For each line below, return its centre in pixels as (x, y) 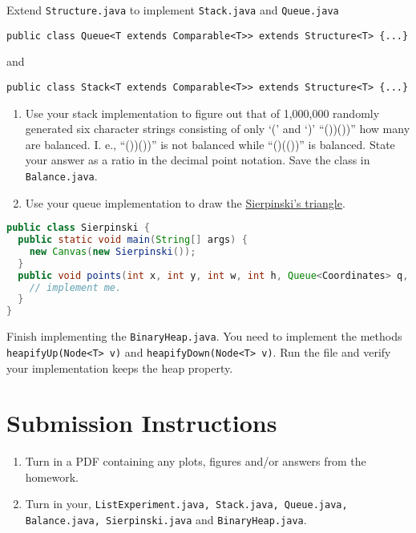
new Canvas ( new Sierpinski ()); (113, 251)
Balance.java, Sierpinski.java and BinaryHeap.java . (166, 520)
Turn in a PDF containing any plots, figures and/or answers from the (196, 461)
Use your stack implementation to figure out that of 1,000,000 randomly (202, 113)
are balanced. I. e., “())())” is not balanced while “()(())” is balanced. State (210, 144)
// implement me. (75, 287)
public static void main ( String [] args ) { (133, 240)
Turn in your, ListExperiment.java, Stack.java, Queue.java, (186, 504)
